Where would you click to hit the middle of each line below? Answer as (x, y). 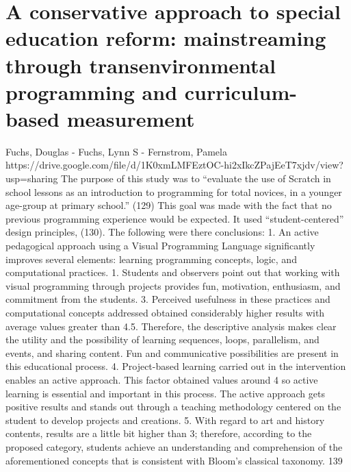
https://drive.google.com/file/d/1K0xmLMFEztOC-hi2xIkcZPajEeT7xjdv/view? (174, 165)
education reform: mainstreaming (166, 38)
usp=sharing (32, 178)
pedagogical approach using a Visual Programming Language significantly (160, 246)
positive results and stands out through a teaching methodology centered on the (173, 407)
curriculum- (240, 91)
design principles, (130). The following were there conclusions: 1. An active (162, 232)
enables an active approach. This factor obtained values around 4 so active (162, 379)
